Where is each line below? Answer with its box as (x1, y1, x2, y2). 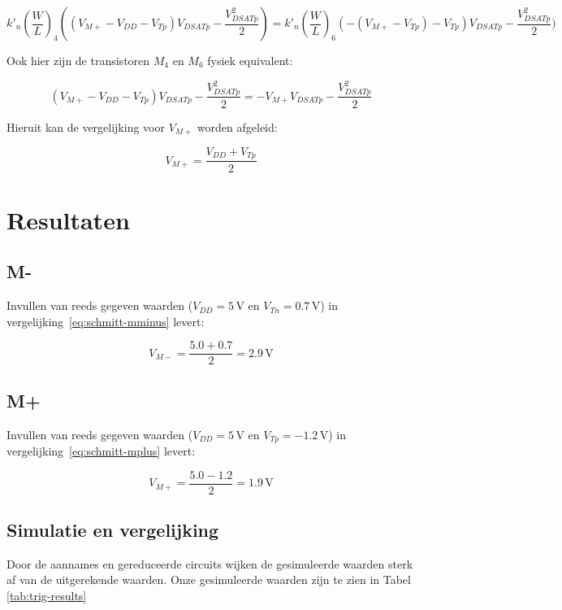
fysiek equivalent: (207, 52, 293, 68)
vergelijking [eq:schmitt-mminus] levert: (6, 312, 205, 329)
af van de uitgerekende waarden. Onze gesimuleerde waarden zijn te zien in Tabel (6, 571, 411, 588)
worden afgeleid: (197, 118, 278, 135)
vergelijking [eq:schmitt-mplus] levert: (6, 442, 196, 459)
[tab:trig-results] (6, 587, 87, 604)
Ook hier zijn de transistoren (6, 52, 150, 68)
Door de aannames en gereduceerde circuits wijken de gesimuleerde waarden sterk (6, 555, 413, 572)
